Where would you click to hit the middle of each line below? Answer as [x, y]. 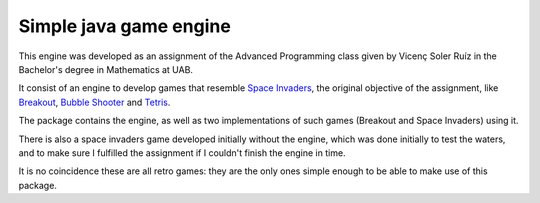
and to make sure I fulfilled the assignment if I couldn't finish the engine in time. [182, 152]
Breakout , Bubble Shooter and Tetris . [94, 102]
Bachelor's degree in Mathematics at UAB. [106, 69]
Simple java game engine [125, 26]
